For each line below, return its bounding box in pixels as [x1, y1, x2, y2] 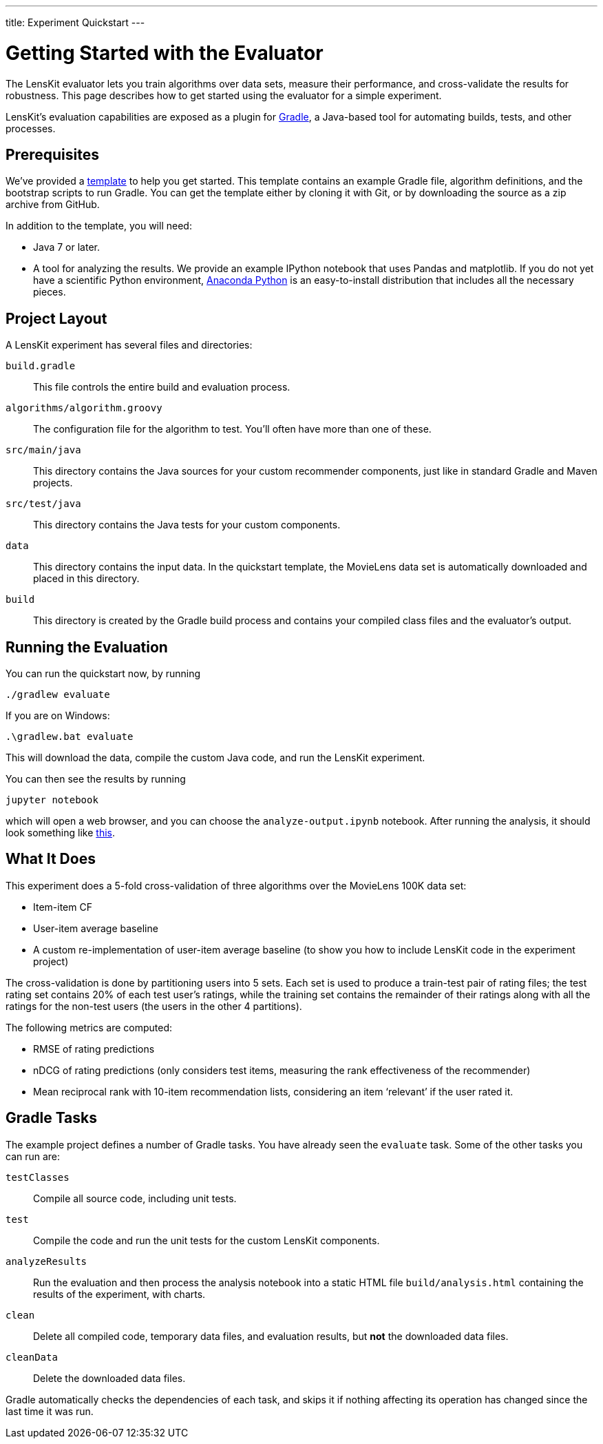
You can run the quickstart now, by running [6, 668, 201, 680]
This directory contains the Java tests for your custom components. [33, 519, 341, 531]
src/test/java [6, 498, 81, 510]
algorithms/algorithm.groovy [6, 402, 162, 414]
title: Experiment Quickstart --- [6, 17, 145, 28]
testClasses [6, 1171, 70, 1183]
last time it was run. [6, 1405, 94, 1417]
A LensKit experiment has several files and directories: [6, 339, 253, 351]
